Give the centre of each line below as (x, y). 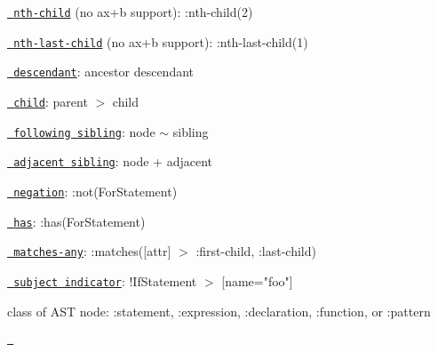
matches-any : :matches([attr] (92, 251)
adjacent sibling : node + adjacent (113, 161)
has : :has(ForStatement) (80, 221)
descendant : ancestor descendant (104, 72)
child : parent (51, 101)
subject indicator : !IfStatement (105, 280)
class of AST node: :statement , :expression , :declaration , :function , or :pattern (219, 311)
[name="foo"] (257, 280)
